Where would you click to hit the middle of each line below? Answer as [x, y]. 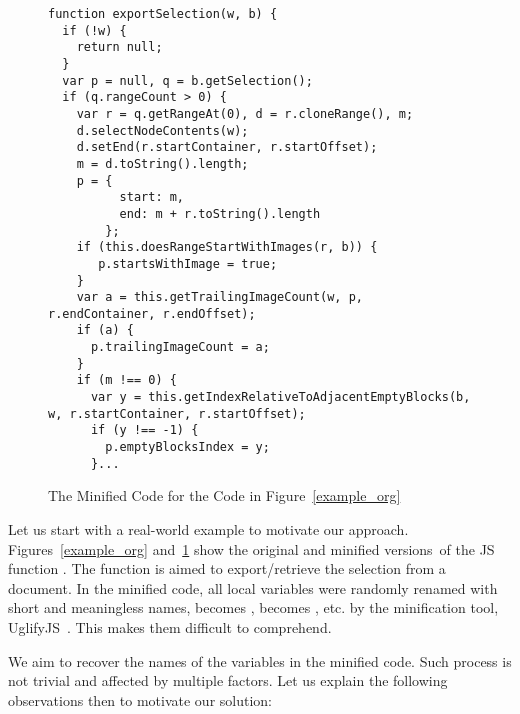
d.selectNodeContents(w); [162, 130]
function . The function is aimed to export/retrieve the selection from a [227, 568]
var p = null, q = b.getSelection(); [187, 80]
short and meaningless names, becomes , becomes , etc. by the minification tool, [253, 607]
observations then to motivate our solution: [140, 699]
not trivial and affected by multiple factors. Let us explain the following [228, 680]
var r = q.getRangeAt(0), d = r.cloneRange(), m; [245, 113]
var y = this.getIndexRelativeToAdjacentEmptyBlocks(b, [280, 397]
